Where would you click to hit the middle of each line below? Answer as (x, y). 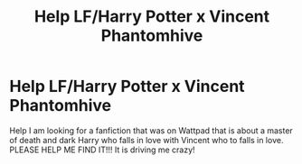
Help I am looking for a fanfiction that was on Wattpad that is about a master (151, 130)
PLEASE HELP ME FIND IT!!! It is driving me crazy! (103, 150)
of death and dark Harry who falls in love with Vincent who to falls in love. (146, 140)
